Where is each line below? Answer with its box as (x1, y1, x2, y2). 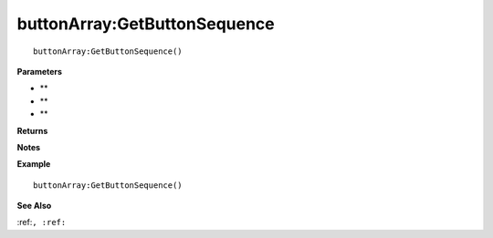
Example (16, 159, 51, 170)
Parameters (16, 66, 63, 77)
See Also (16, 201, 52, 212)
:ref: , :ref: (16, 217, 67, 228)
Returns (16, 125, 48, 136)
